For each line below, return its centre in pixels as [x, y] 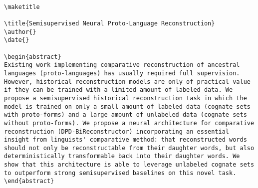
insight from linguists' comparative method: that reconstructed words [126, 140]
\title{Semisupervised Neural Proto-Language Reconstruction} [110, 23]
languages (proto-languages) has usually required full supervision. [122, 73]
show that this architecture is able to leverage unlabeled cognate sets [129, 165]
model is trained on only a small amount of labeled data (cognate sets [127, 106]
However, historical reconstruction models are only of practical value [127, 82]
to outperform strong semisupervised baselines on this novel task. [120, 173]
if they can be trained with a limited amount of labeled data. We [119, 90]
